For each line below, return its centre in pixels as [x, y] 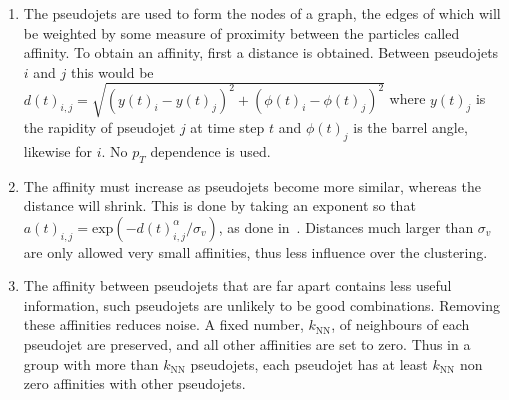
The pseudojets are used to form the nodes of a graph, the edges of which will [262, 13]
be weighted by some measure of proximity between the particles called [241, 32]
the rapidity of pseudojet [99, 126]
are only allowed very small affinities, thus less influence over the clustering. [255, 251]
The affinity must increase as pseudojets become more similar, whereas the [252, 185]
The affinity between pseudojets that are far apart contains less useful [237, 285]
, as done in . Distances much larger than [346, 226]
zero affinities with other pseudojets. [134, 383]
